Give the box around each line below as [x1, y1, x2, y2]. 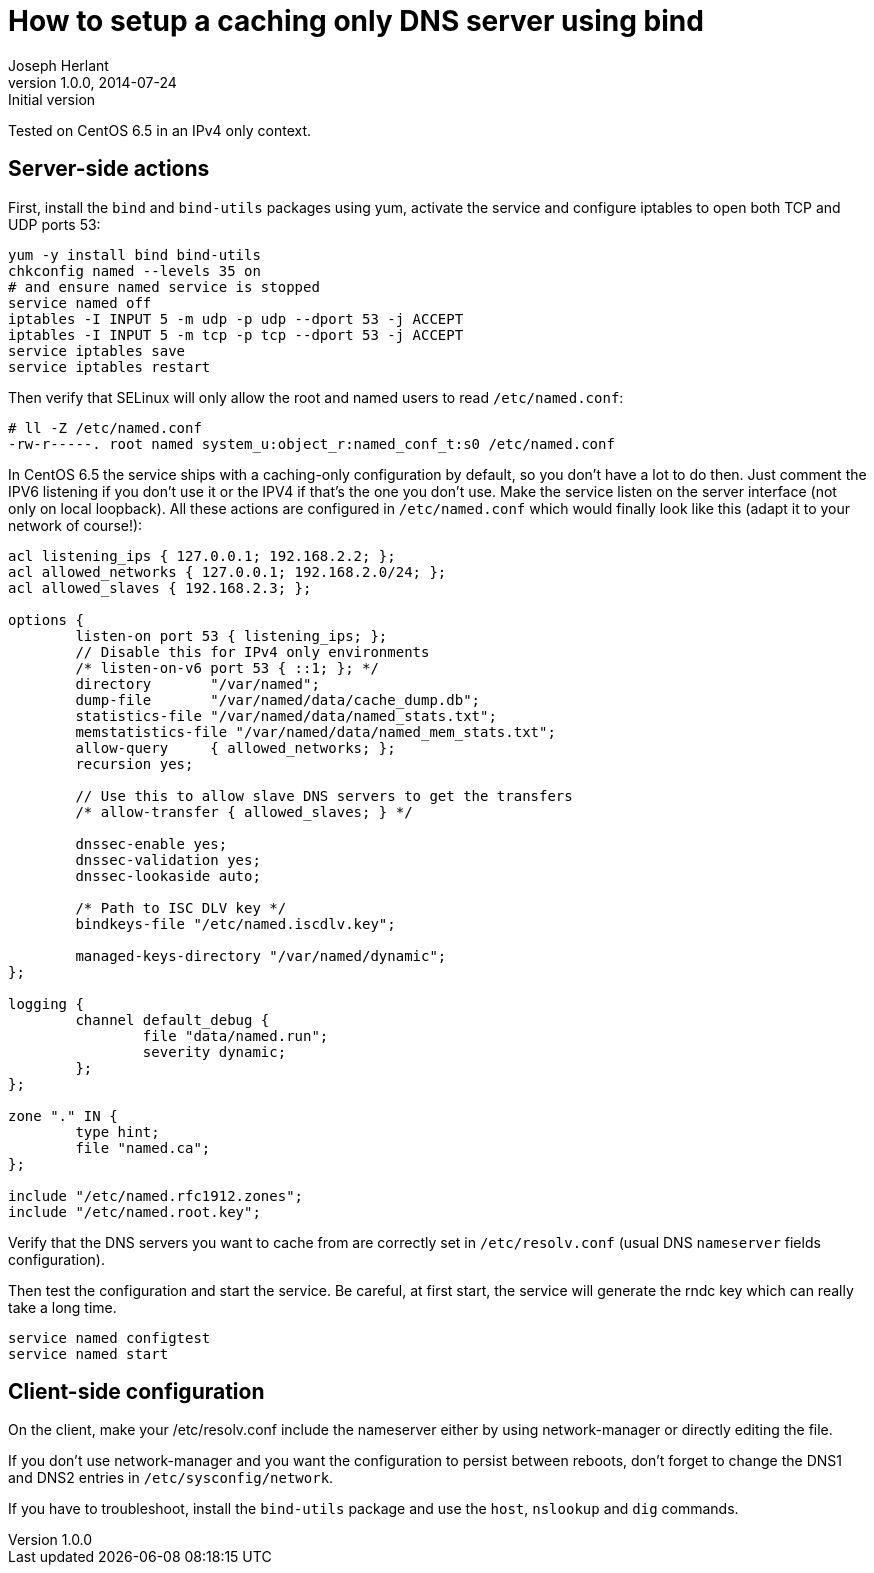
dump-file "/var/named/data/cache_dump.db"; [75, 691, 481, 708]
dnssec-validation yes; [75, 851, 261, 868]
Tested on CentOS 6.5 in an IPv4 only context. [8, 121, 312, 139]
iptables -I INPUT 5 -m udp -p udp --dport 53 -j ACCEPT [8, 310, 464, 327]
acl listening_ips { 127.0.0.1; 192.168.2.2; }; [8, 547, 396, 564]
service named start [8, 1345, 169, 1362]
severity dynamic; [142, 1043, 287, 1060]
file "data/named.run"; [142, 1027, 329, 1044]
